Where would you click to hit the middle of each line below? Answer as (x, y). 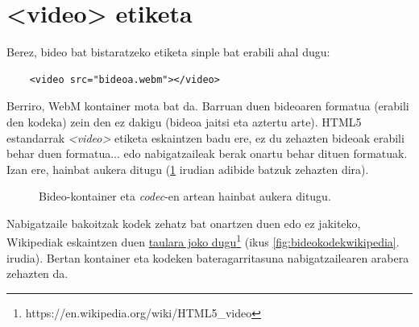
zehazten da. (37, 273)
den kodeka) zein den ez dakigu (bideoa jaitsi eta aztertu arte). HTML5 (184, 121)
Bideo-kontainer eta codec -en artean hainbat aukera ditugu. (185, 196)
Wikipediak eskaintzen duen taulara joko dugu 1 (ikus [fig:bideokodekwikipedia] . (203, 241)
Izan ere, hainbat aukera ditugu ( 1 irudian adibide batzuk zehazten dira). (188, 169)
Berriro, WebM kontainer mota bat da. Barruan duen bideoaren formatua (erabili (208, 106)
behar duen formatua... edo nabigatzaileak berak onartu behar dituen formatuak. (207, 153)
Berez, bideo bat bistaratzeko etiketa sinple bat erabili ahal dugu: (168, 52)
